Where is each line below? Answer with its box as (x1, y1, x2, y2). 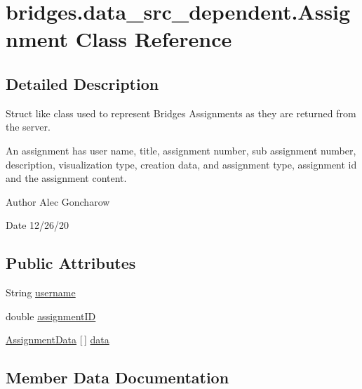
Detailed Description (6, 72, 159, 94)
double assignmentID (6, 308, 96, 323)
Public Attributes (6, 252, 136, 274)
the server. (6, 119, 51, 134)
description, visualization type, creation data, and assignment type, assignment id (6, 157, 357, 171)
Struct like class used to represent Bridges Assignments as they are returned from (6, 105, 356, 120)
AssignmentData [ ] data (6, 332, 109, 347)
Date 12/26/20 (6, 218, 69, 232)
